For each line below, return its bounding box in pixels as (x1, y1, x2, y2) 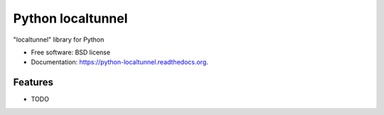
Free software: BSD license (31, 48, 110, 56)
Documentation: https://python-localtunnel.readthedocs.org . (31, 58, 209, 66)
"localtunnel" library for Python (13, 35, 105, 44)
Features (13, 76, 53, 88)
